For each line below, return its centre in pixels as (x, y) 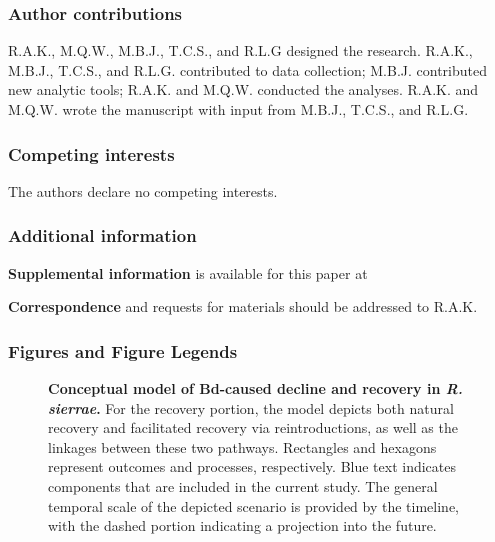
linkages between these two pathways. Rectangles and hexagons (242, 446)
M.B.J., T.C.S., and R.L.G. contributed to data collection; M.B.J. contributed (247, 69)
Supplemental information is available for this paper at (188, 272)
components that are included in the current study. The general (243, 486)
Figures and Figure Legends (123, 350)
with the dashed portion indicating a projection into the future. (242, 525)
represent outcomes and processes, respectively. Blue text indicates (252, 466)
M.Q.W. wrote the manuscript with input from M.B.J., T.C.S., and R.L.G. (238, 109)
